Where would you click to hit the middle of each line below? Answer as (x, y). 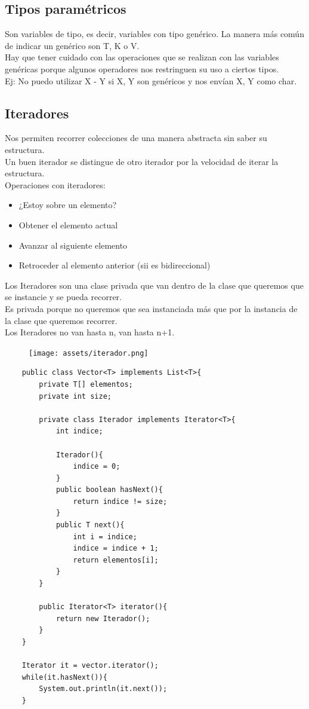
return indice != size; (120, 501)
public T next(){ (90, 525)
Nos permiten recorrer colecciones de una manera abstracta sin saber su (136, 138)
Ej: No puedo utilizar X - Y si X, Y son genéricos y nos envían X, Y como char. (151, 80)
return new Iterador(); (103, 618)
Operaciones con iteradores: (55, 184)
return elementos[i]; (116, 560)
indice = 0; (97, 467)
